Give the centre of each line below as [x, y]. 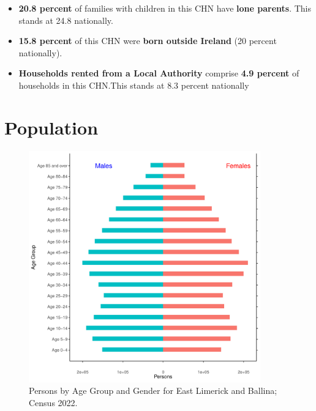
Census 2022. [53, 402]
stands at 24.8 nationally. [66, 20]
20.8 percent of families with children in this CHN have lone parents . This [165, 8]
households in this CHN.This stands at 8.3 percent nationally [134, 85]
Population [51, 127]
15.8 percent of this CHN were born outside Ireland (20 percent [148, 41]
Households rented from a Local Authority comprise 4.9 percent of [159, 73]
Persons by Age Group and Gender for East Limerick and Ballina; [153, 391]
